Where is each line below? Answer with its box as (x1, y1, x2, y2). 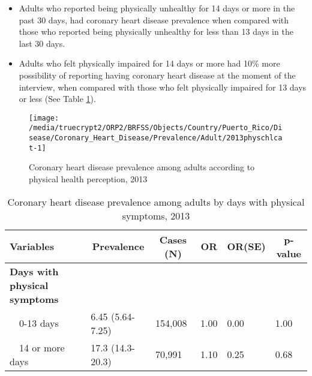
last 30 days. (19, 37, 65, 49)
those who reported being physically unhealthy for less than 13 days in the (19, 25, 293, 38)
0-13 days (19, 316, 59, 330)
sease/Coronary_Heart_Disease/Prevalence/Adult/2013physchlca (29, 134, 283, 143)
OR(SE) (227, 239, 266, 254)
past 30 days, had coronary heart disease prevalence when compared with (19, 13, 289, 26)
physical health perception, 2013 (29, 172, 148, 185)
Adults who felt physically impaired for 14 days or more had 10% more (19, 57, 280, 70)
